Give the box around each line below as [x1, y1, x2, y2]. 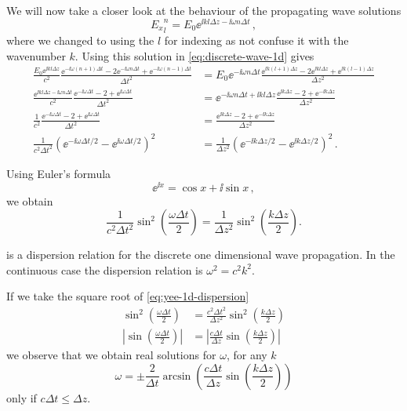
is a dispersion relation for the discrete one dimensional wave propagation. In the [6, 246, 395, 263]
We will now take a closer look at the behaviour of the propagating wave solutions [6, 2, 402, 18]
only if [6, 389, 37, 406]
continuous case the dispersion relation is [6, 261, 203, 278]
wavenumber [6, 47, 66, 64]
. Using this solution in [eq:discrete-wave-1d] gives [74, 47, 314, 64]
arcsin [162, 370, 191, 382]
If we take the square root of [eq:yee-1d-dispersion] [6, 288, 249, 304]
